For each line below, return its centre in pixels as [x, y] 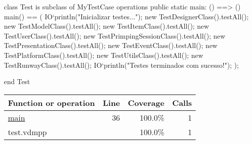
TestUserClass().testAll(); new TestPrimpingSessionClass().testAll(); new [115, 35]
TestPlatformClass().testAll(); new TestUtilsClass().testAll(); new [104, 55]
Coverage [146, 102]
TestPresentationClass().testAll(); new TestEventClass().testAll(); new [111, 45]
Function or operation [51, 102]
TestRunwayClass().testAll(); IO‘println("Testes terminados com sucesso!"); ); [122, 65]
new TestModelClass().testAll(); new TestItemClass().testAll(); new [106, 26]
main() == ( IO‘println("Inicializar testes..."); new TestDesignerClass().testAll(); [126, 16]
